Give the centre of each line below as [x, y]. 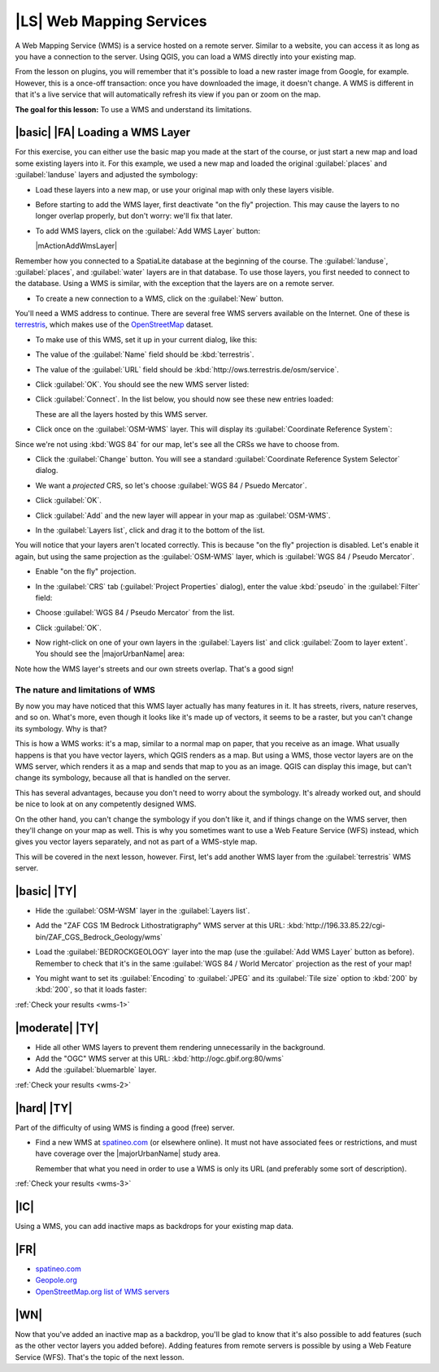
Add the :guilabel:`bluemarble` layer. [96, 1070]
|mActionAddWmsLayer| [76, 246]
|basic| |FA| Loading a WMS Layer [103, 133]
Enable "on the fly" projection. [86, 571]
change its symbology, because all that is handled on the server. [123, 778]
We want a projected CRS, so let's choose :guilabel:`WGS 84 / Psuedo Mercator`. [171, 485]
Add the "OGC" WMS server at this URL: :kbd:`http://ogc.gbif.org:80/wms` [160, 1059]
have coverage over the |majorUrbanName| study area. [128, 1153]
